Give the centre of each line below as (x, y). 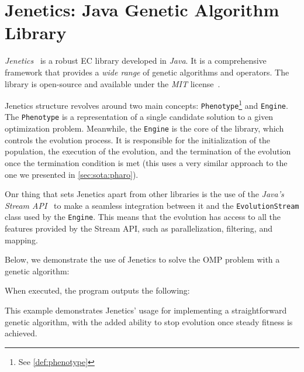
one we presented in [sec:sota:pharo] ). (72, 174)
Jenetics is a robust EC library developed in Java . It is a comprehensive (136, 61)
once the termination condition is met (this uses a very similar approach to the (146, 162)
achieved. (21, 333)
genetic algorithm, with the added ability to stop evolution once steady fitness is (149, 321)
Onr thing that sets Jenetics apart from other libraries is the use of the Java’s (144, 194)
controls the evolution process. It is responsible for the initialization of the (138, 139)
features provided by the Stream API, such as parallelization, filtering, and (139, 228)
